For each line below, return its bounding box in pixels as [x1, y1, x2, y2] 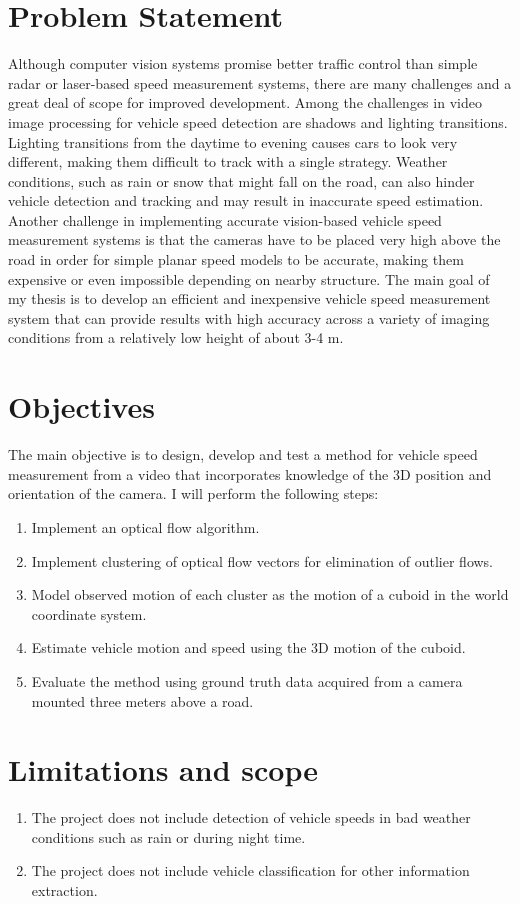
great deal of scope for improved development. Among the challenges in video [8, 92, 482, 113]
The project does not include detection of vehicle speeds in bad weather [31, 807, 471, 828]
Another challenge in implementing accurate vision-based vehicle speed [8, 209, 442, 230]
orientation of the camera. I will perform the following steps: [8, 483, 379, 504]
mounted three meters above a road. [31, 690, 254, 711]
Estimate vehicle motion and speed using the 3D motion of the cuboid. [31, 637, 466, 658]
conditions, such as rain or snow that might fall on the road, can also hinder [8, 170, 475, 191]
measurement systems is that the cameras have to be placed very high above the [8, 229, 501, 250]
